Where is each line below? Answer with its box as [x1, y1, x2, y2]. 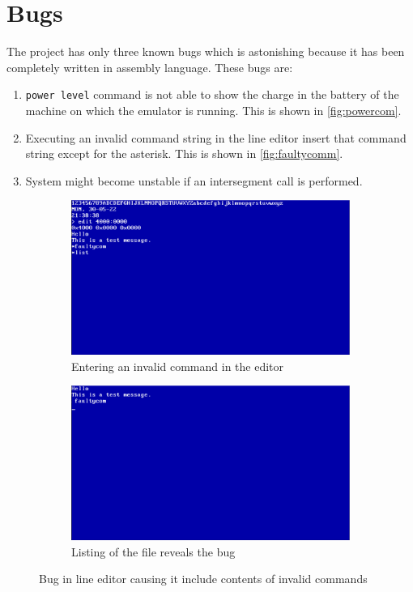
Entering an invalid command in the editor [71, 357, 284, 374]
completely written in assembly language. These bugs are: [6, 58, 293, 75]
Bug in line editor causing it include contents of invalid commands [39, 570, 368, 587]
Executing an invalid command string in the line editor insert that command [25, 129, 407, 146]
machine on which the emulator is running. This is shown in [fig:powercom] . [25, 101, 402, 118]
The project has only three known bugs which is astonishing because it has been [6, 43, 405, 60]
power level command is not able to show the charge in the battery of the [25, 86, 399, 103]
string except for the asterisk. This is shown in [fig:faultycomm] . [25, 145, 343, 162]
